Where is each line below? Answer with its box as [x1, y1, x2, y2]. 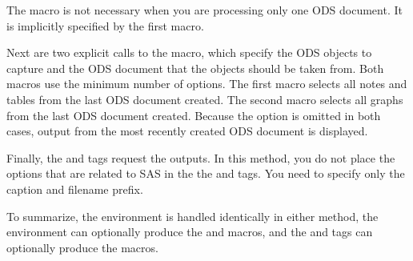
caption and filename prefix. [6, 180, 143, 197]
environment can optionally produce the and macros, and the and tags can [6, 223, 373, 240]
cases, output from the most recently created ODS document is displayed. [6, 122, 368, 139]
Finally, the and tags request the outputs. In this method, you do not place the [6, 149, 395, 166]
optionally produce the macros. [6, 239, 158, 255]
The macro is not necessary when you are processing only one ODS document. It [6, 2, 403, 18]
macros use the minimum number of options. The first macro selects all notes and [6, 75, 407, 92]
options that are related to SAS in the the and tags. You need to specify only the [6, 165, 405, 182]
